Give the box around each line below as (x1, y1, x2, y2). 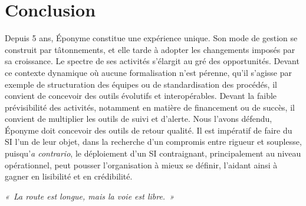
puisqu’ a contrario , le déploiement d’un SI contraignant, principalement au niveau (5, 147, 301, 160)
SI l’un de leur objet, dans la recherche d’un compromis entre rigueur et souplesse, (5, 135, 302, 148)
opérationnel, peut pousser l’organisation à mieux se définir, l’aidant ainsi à (5, 158, 278, 171)
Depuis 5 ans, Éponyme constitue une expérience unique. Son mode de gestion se (5, 32, 298, 44)
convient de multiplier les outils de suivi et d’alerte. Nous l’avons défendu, (5, 112, 272, 125)
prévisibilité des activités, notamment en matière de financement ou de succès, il (5, 101, 295, 113)
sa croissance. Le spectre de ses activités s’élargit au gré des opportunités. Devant (5, 55, 300, 67)
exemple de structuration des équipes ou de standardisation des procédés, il (5, 78, 277, 90)
